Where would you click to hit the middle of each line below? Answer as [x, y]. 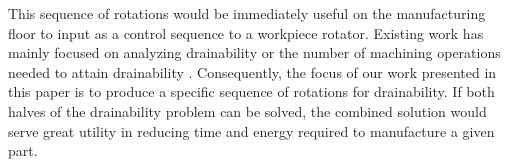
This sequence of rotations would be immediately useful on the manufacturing [247, 13]
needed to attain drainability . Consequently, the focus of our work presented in [252, 71]
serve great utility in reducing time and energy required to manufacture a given [251, 130]
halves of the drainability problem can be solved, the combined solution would [247, 110]
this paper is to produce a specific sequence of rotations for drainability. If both [251, 91]
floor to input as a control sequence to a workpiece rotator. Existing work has [246, 32]
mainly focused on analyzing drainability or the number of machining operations [254, 52]
